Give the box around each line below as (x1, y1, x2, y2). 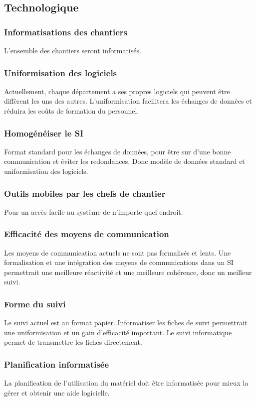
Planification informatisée (4, 358, 109, 370)
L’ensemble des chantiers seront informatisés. (4, 45, 141, 55)
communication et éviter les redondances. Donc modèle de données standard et (4, 156, 245, 166)
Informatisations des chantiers (4, 25, 127, 38)
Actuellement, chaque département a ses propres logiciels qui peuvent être (4, 86, 230, 96)
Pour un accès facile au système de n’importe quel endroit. (4, 206, 183, 217)
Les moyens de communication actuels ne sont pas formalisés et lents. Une (4, 247, 231, 258)
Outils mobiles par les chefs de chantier (4, 187, 166, 199)
